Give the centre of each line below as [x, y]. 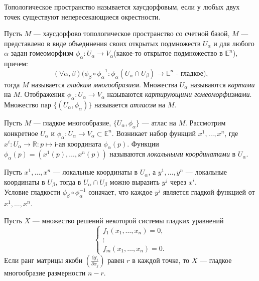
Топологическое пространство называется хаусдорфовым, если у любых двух [122, 7]
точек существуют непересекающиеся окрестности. [82, 16]
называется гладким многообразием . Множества [104, 84]
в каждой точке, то [161, 260]
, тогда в [68, 181]
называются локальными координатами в [173, 154]
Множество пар [28, 104]
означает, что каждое [120, 192]
